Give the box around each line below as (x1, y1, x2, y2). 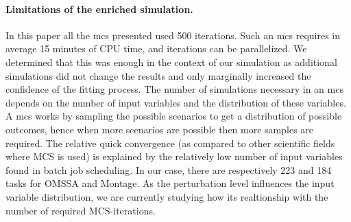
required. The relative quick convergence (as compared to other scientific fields (5, 135, 335, 150)
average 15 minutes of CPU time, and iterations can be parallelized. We (5, 41, 307, 56)
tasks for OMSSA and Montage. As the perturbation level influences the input (5, 176, 335, 190)
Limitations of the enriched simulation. (5, 1, 193, 16)
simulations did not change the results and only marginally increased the (5, 68, 311, 82)
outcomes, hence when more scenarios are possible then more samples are (5, 122, 314, 136)
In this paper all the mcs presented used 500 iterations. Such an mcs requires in (5, 27, 341, 42)
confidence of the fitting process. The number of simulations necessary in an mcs (5, 82, 343, 96)
